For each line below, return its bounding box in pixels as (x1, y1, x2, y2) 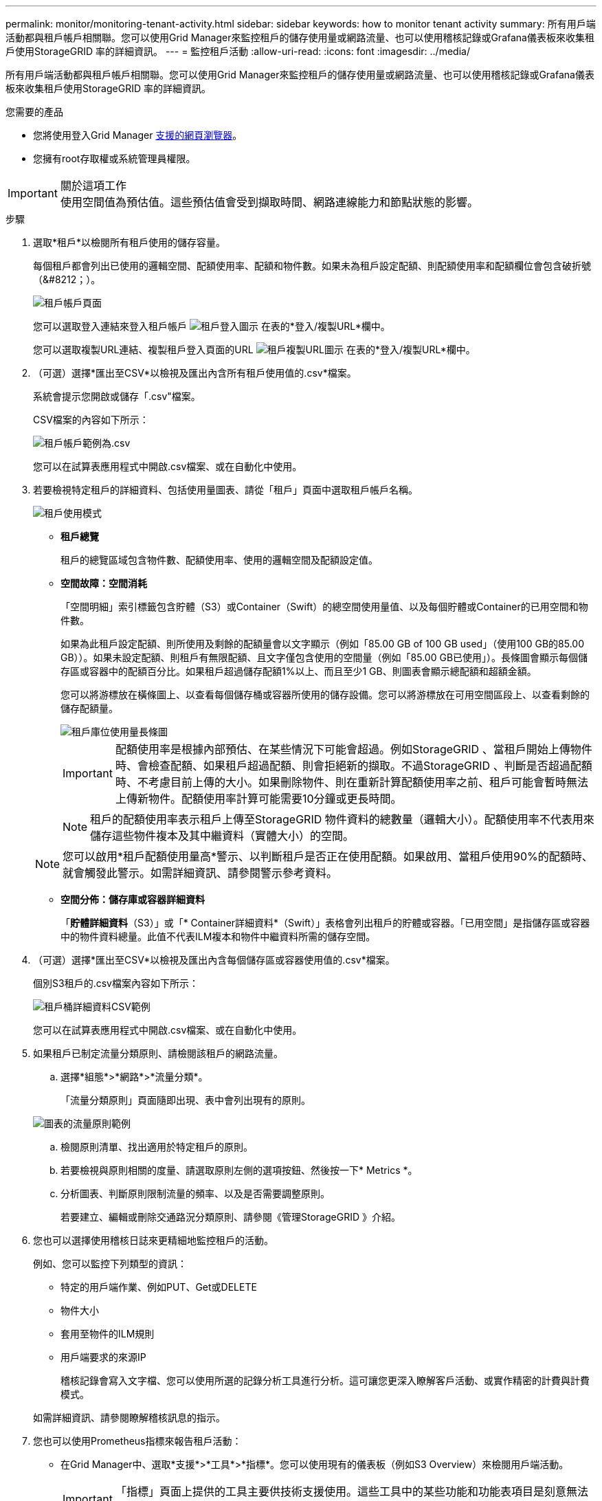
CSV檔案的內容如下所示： (33, 414, 149, 425)
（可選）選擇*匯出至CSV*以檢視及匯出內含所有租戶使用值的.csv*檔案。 (33, 367, 357, 379)
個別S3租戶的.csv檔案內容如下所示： (33, 977, 199, 989)
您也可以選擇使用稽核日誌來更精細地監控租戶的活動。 (33, 1234, 274, 1246)
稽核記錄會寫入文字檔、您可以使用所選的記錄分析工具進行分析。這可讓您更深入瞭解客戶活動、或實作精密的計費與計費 (60, 1375, 590, 1386)
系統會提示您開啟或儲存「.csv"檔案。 (33, 390, 201, 402)
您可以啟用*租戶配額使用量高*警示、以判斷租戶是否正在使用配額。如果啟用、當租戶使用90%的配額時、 (63, 849, 593, 863)
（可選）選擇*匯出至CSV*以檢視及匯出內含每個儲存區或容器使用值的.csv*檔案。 (33, 954, 395, 966)
